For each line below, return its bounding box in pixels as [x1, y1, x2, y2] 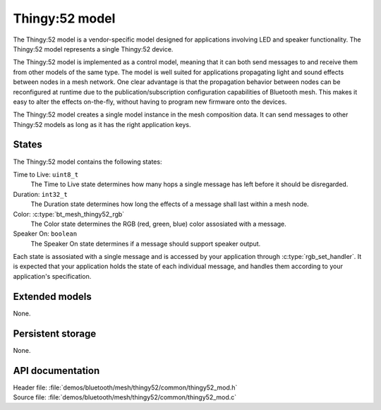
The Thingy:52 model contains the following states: [13, 157, 162, 166]
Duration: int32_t [13, 190, 68, 198]
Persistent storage [13, 327, 97, 339]
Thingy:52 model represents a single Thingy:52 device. [13, 44, 174, 53]
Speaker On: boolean [13, 229, 78, 238]
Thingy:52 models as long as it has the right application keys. [13, 120, 191, 128]
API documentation [13, 364, 100, 377]
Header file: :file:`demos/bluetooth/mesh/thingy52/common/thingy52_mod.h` [13, 383, 238, 392]
